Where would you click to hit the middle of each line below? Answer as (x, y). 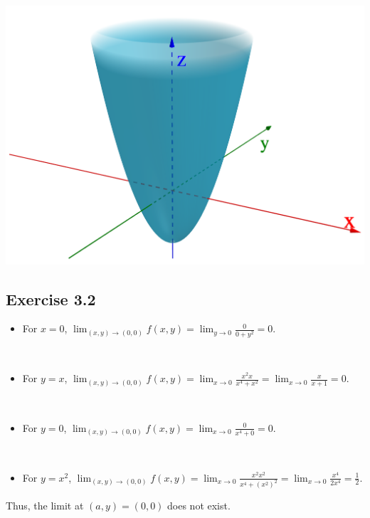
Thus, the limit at (45, 506)
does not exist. (199, 506)
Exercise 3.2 (51, 298)
